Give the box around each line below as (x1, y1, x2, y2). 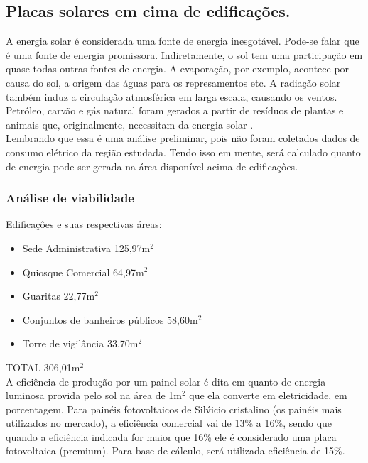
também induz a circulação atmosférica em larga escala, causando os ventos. (6, 89, 337, 104)
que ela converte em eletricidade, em (189, 388, 347, 403)
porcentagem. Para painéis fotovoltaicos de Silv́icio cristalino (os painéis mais (6, 401, 342, 416)
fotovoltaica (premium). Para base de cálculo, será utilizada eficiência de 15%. (6, 443, 345, 458)
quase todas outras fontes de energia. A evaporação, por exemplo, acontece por (6, 61, 350, 76)
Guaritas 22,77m (22, 288, 95, 303)
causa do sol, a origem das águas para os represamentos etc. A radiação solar (6, 75, 341, 89)
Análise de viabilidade (6, 189, 134, 207)
